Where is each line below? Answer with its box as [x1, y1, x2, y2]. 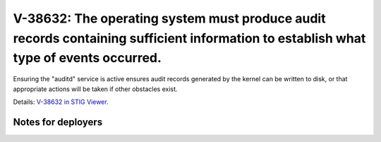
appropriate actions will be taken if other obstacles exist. [13, 85, 178, 93]
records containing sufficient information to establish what [13, 30, 366, 46]
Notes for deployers [13, 116, 103, 128]
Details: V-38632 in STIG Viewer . [13, 97, 109, 106]
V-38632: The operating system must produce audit [13, 11, 326, 26]
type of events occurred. [13, 50, 162, 66]
